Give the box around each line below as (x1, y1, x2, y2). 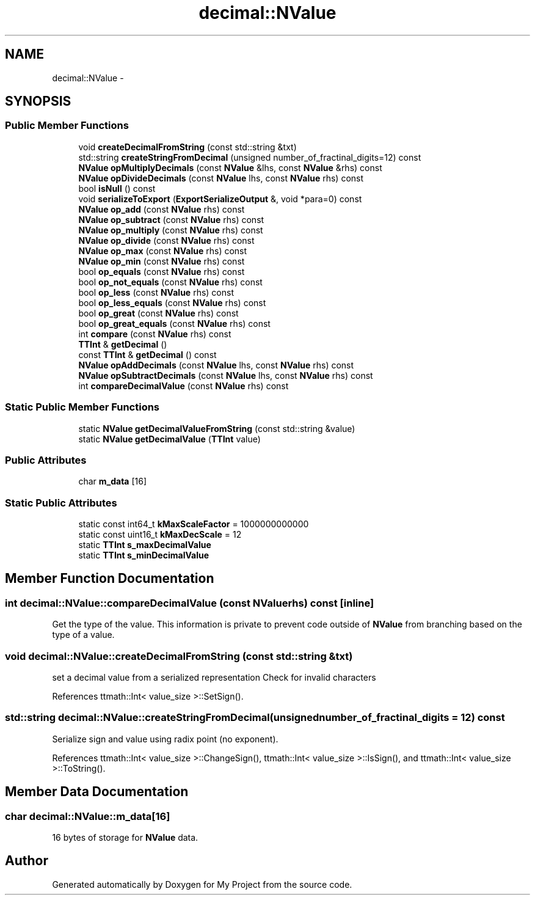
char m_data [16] (78, 476, 147, 487)
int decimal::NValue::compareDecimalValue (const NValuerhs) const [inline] (5, 596, 374, 609)
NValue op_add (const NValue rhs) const (78, 203, 245, 214)
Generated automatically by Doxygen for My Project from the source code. (52, 879, 352, 890)
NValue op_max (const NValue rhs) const (78, 245, 247, 256)
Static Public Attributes (5, 496, 117, 509)
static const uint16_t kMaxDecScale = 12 (78, 529, 242, 540)
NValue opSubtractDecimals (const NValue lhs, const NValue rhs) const (78, 370, 373, 381)
